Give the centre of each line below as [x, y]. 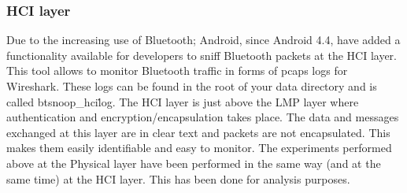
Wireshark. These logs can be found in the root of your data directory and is [192, 86]
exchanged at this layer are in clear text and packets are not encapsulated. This [198, 132]
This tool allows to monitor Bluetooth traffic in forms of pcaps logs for [177, 71]
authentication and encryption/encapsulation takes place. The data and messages [203, 117]
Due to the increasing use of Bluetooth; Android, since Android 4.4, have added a [203, 40]
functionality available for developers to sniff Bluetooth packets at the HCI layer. [202, 55]
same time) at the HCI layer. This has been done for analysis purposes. [178, 178]
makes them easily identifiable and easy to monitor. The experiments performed [199, 148]
